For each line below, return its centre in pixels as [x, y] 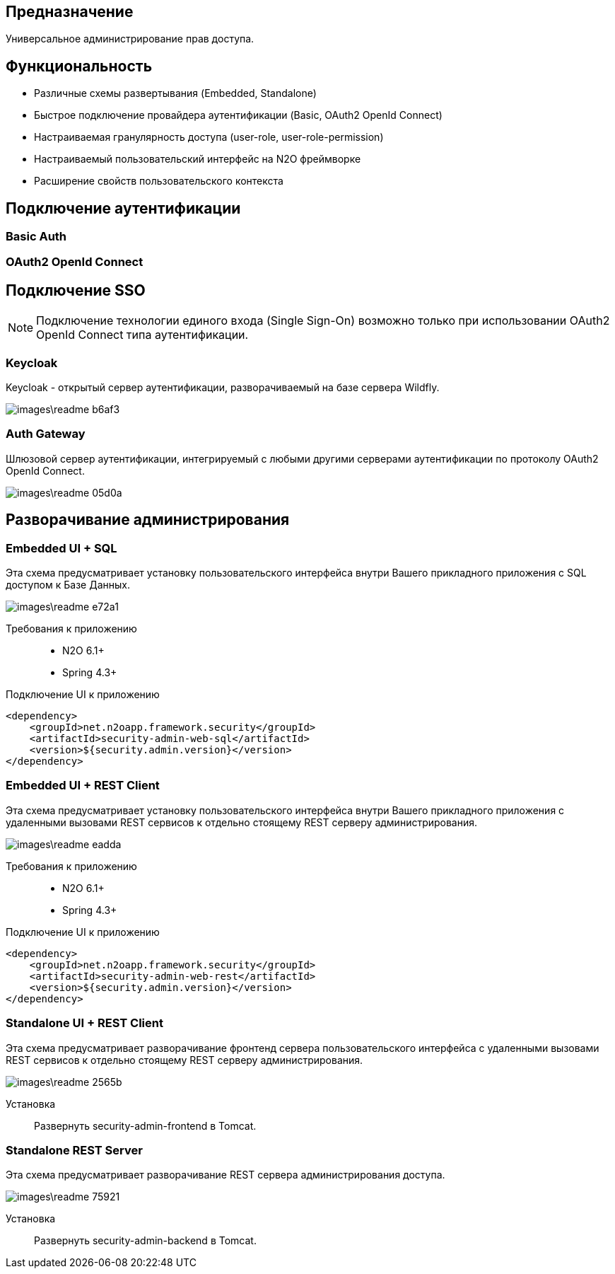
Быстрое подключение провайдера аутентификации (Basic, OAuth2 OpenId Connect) [238, 115]
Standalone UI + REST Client [84, 1023]
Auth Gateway [46, 434]
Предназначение [70, 12]
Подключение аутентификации [123, 208]
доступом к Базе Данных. [68, 585]
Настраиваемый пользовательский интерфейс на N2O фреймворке [198, 159]
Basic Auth [36, 237]
